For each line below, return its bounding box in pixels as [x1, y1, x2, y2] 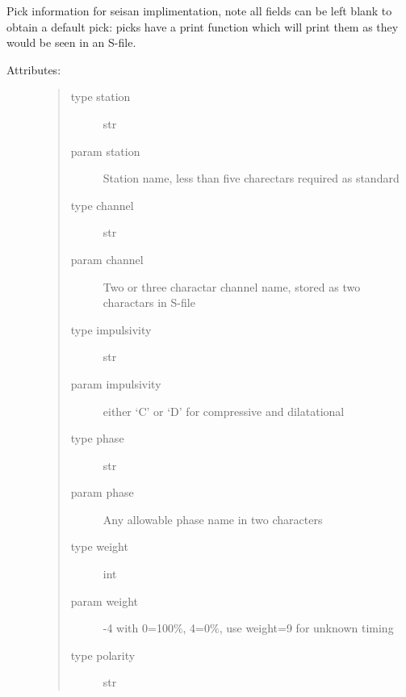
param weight [70, 592, 139, 609]
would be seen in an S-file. [6, 34, 136, 51]
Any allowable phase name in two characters [103, 510, 323, 527]
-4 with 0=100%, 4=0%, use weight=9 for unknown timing [103, 619, 394, 636]
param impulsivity [70, 375, 161, 392]
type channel [70, 196, 134, 213]
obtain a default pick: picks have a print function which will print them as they [6, 18, 399, 35]
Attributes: [6, 61, 61, 78]
